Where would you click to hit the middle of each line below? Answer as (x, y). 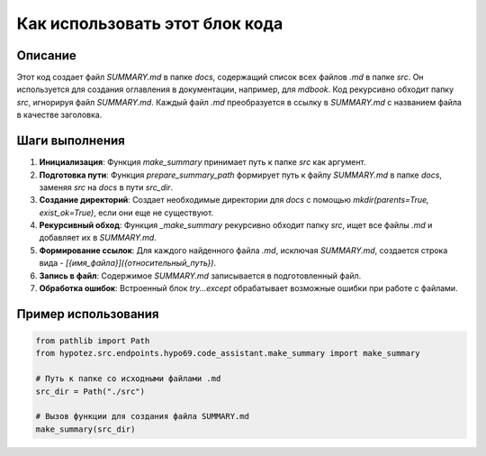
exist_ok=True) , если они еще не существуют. (126, 213)
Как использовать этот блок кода (150, 23)
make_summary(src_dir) (85, 429)
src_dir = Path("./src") (90, 391)
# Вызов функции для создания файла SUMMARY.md (142, 416)
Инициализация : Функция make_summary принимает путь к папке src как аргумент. (202, 162)
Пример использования (88, 314)
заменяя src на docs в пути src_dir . (106, 187)
